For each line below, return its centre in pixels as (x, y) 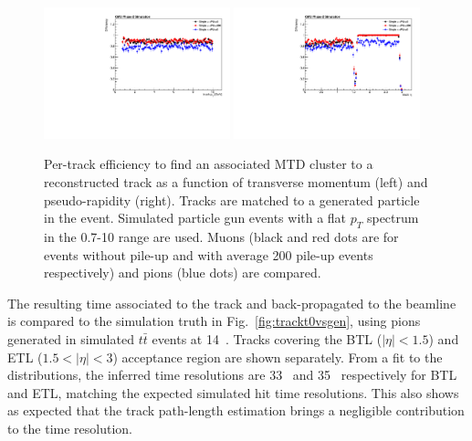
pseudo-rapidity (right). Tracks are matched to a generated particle (232, 199)
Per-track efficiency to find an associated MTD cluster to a (209, 164)
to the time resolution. (70, 428)
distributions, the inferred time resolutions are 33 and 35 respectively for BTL (232, 375)
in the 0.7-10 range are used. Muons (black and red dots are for (221, 236)
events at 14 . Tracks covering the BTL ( (267, 338)
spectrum (393, 218)
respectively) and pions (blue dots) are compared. (183, 273)
